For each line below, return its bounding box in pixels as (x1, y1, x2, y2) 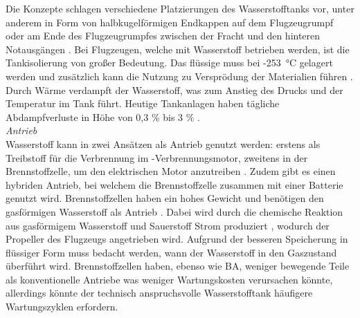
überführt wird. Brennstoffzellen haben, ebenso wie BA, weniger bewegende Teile (6, 259, 350, 273)
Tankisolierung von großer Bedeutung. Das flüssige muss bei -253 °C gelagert (6, 55, 333, 70)
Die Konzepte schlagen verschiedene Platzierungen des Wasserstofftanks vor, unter (6, 1, 354, 15)
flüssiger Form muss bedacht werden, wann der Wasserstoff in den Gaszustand (6, 245, 337, 259)
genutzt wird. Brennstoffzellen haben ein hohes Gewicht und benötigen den (6, 191, 324, 205)
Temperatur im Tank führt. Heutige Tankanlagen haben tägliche (6, 96, 280, 111)
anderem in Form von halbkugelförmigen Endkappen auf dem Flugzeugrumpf (6, 15, 334, 29)
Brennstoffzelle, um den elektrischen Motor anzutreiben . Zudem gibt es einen (6, 164, 336, 178)
